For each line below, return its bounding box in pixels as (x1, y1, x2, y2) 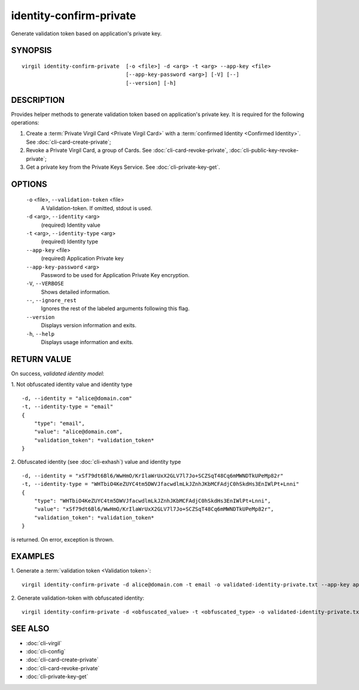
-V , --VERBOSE (26, 280, 64, 287)
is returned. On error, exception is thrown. (11, 536, 114, 543)
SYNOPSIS (11, 45, 52, 56)
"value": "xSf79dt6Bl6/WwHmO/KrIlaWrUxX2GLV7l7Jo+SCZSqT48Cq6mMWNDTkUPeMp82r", (34, 506, 275, 513)
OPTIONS (11, 179, 47, 189)
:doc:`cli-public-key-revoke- (229, 147, 299, 154)
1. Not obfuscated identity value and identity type (11, 381, 133, 388)
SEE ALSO (11, 624, 50, 634)
